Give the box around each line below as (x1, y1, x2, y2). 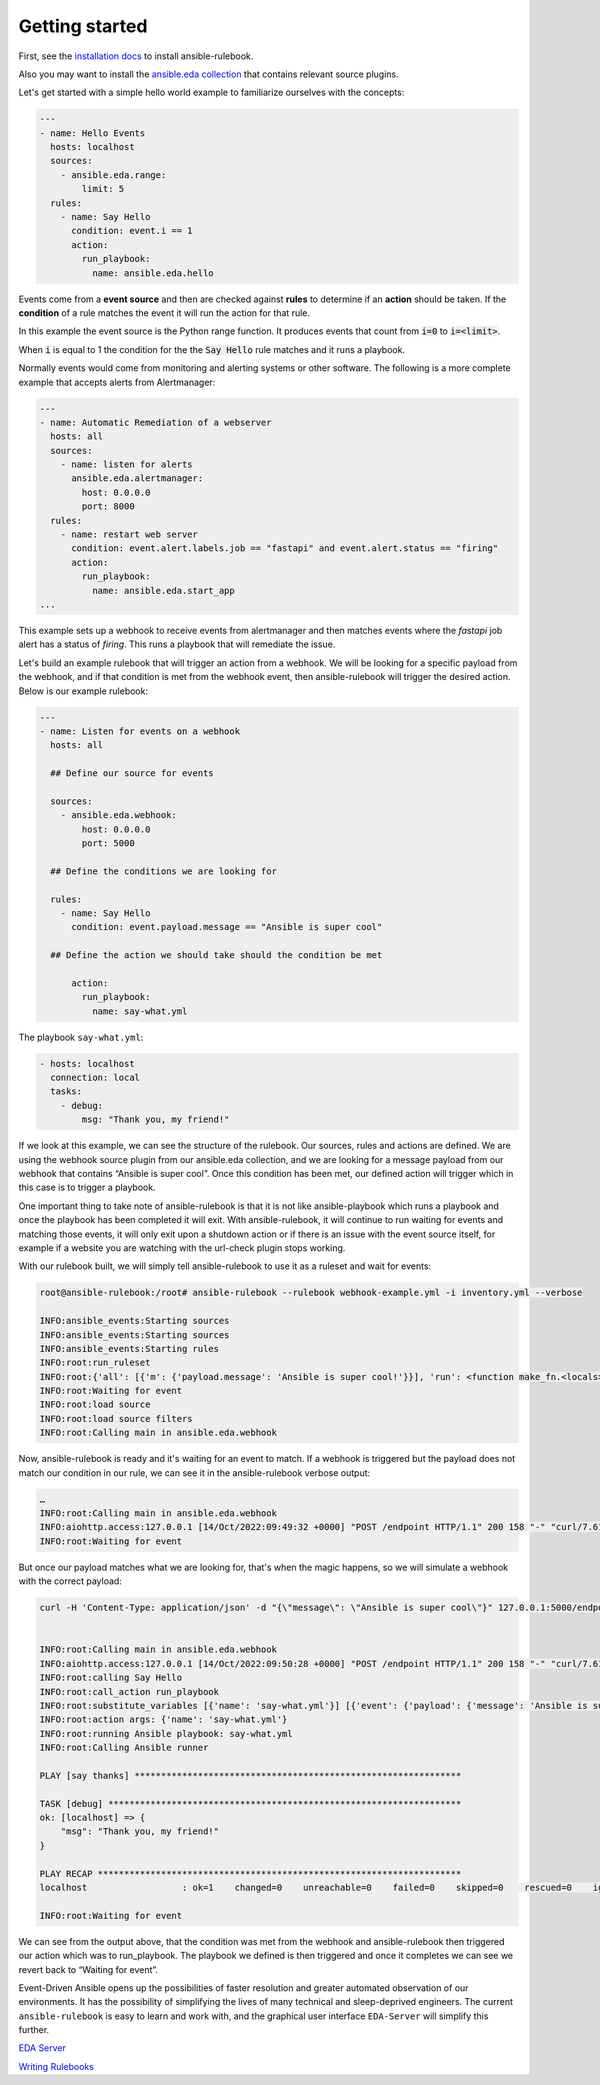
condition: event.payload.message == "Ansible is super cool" (71, 921, 383, 933)
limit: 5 (81, 183, 125, 195)
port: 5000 (81, 838, 135, 849)
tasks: (50, 1086, 83, 1097)
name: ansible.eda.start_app (91, 585, 235, 596)
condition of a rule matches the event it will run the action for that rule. (18, 306, 310, 319)
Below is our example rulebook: (18, 685, 149, 697)
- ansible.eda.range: (60, 169, 167, 180)
